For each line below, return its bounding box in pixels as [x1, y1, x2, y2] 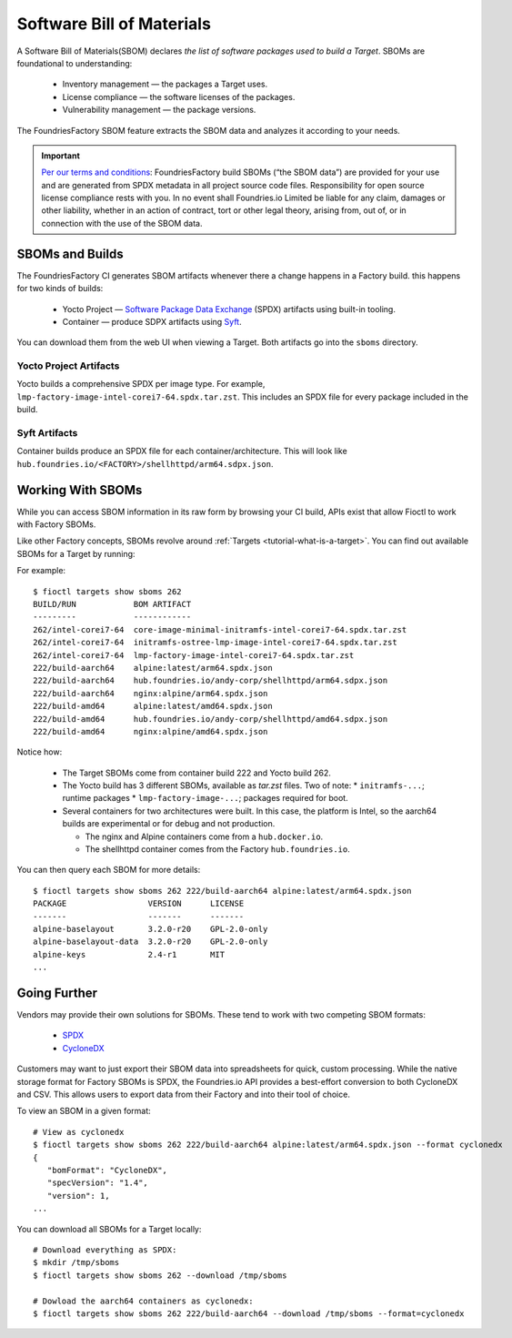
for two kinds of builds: [16, 283, 104, 294]
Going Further [16, 985, 98, 1000]
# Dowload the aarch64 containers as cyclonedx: [33, 1295, 254, 1306]
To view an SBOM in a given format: [16, 1106, 152, 1117]
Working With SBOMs [16, 482, 143, 498]
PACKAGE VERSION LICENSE [33, 898, 245, 909]
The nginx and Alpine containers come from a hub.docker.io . [85, 831, 324, 842]
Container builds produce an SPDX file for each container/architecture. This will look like [16, 446, 347, 457]
